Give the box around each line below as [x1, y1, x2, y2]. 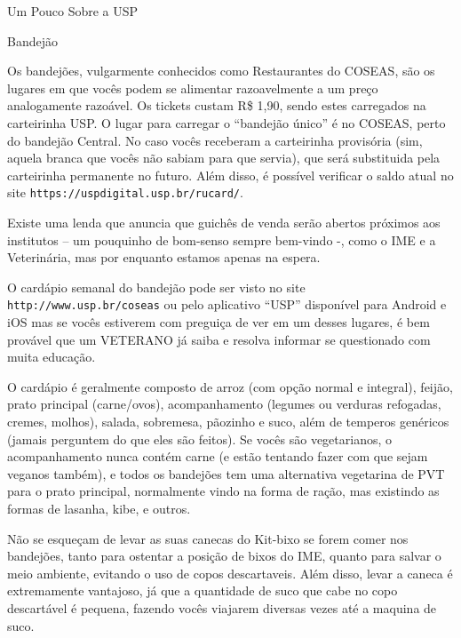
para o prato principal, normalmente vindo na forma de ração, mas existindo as [7, 482, 440, 500]
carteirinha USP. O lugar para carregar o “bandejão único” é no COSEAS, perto [7, 113, 446, 132]
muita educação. [7, 347, 96, 366]
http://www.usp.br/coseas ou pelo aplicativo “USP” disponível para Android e [7, 295, 447, 314]
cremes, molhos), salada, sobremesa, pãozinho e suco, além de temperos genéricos [7, 412, 449, 430]
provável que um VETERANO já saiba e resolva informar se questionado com [7, 330, 431, 348]
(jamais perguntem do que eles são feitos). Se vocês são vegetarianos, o [7, 429, 392, 448]
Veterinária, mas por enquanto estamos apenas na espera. [7, 248, 321, 267]
